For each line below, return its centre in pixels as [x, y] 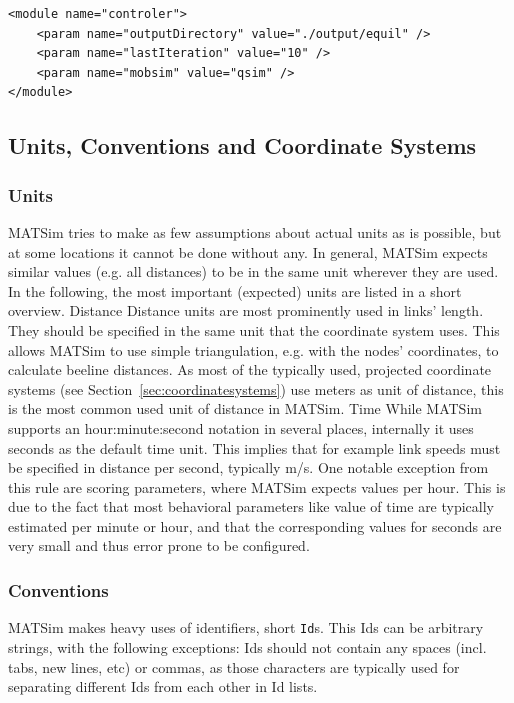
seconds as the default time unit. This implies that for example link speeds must [254, 447]
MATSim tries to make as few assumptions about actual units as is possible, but [255, 231]
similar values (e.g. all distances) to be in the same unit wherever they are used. [253, 271]
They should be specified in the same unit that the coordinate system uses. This [254, 329]
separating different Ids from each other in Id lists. [163, 686]
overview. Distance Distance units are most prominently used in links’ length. [246, 310]
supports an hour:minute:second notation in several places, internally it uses [241, 427]
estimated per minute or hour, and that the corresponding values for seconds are [255, 525]
